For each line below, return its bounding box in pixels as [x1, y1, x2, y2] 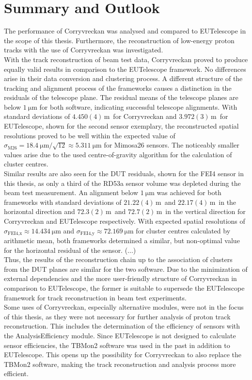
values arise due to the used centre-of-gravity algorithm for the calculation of [4, 149, 232, 159]
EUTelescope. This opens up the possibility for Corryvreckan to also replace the [4, 349, 242, 360]
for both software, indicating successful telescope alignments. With [39, 101, 237, 112]
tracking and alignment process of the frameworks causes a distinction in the [4, 83, 232, 93]
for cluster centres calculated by [136, 225, 231, 235]
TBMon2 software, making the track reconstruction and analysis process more [4, 359, 236, 369]
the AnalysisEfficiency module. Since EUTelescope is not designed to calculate [4, 330, 236, 340]
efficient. [4, 368, 29, 379]
